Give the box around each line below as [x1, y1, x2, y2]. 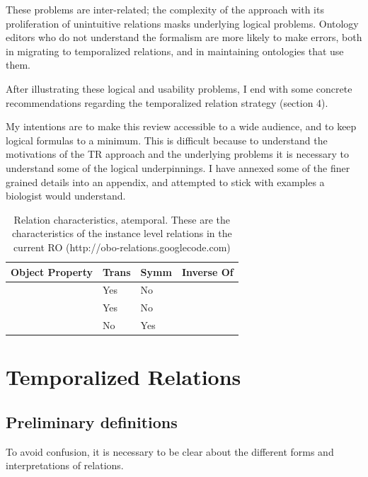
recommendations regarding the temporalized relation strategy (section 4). [6, 95, 328, 110]
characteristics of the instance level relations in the [11, 226, 232, 241]
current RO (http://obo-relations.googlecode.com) [13, 239, 231, 254]
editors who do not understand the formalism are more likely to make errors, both [6, 30, 362, 45]
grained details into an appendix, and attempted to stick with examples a [6, 174, 325, 189]
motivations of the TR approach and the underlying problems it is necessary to [6, 146, 349, 161]
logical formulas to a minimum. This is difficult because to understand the [6, 132, 328, 147]
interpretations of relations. [6, 458, 124, 473]
